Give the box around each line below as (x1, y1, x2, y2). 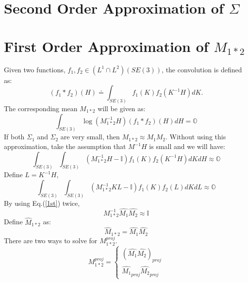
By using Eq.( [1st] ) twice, (4, 198, 80, 208)
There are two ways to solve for (4, 235, 98, 245)
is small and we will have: (149, 141, 225, 151)
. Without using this (165, 132, 226, 142)
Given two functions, (4, 64, 66, 74)
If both (4, 132, 25, 142)
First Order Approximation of (4, 36, 209, 56)
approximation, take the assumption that (4, 141, 126, 151)
